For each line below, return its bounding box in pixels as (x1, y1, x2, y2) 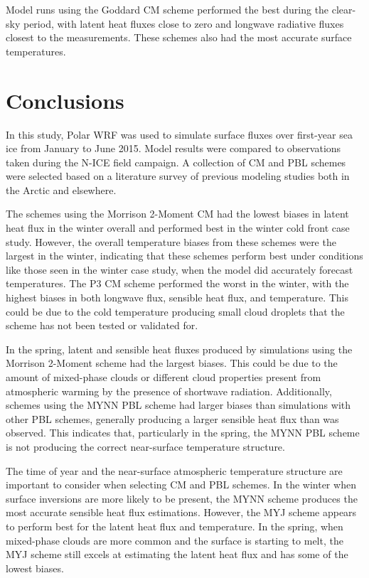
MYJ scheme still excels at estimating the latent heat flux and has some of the (6, 547, 348, 562)
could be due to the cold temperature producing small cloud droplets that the (6, 304, 345, 319)
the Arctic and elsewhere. (6, 182, 117, 197)
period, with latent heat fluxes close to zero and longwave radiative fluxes (23, 16, 344, 31)
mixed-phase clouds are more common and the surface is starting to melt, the (6, 532, 343, 547)
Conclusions (6, 85, 124, 114)
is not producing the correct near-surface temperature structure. (6, 439, 285, 454)
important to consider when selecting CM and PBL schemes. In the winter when (6, 477, 356, 492)
